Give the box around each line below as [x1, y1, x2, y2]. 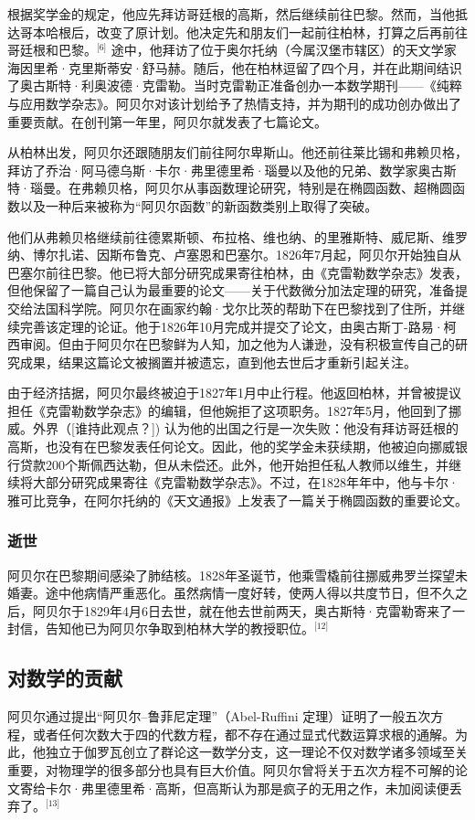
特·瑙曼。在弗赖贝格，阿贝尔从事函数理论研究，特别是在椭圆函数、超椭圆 [7, 178, 452, 197]
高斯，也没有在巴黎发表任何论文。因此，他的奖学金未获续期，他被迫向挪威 [7, 437, 455, 456]
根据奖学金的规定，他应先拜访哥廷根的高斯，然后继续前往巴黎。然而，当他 [7, 5, 455, 23]
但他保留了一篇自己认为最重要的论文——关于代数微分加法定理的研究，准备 [7, 281, 455, 300]
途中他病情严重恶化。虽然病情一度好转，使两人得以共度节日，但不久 [45, 583, 455, 602]
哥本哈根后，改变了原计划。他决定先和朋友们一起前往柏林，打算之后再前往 [19, 22, 468, 41]
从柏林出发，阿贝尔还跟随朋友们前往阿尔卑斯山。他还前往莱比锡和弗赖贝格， [7, 143, 468, 162]
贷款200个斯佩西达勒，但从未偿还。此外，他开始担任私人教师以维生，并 [19, 454, 449, 474]
